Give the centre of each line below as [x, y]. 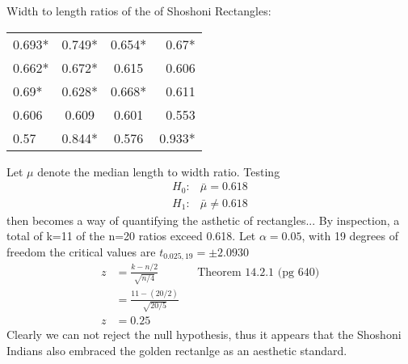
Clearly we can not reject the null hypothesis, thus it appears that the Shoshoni [204, 334]
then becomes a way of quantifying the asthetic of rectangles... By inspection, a [203, 220]
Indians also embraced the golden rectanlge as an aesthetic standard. [177, 351]
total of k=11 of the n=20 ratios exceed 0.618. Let [131, 236]
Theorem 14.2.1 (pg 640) [259, 272]
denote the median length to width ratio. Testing [159, 171]
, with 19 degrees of [350, 236]
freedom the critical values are [81, 251]
